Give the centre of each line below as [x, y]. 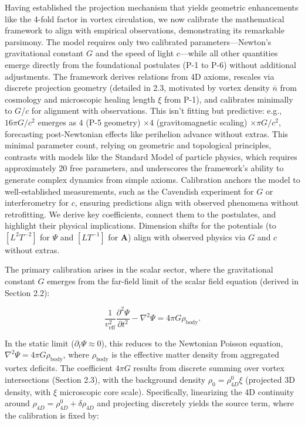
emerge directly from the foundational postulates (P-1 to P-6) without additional [150, 64]
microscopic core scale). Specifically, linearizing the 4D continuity [177, 391]
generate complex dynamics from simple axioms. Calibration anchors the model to [152, 179]
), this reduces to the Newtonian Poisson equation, [192, 343]
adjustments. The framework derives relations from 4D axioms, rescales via [140, 76]
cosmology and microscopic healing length [80, 99]
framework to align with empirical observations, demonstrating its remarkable [145, 30]
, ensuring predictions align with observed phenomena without [187, 203]
